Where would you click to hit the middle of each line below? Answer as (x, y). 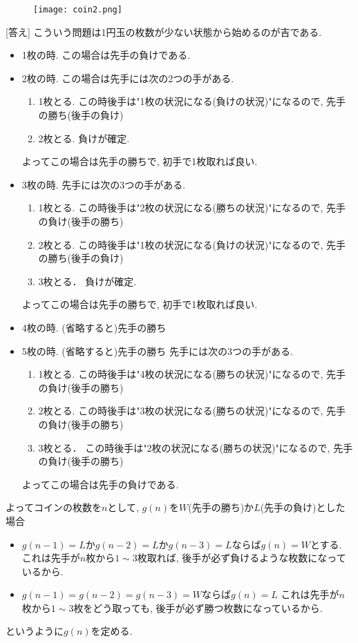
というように (35, 631)
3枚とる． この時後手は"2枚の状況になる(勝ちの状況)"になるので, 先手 (196, 447)
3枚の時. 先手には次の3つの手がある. (104, 184)
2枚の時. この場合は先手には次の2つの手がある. (128, 78)
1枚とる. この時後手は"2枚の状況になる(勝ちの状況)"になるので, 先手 (192, 208)
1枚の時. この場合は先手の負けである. (106, 55)
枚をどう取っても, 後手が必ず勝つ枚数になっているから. (198, 607)
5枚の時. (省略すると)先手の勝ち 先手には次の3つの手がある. (157, 351)
